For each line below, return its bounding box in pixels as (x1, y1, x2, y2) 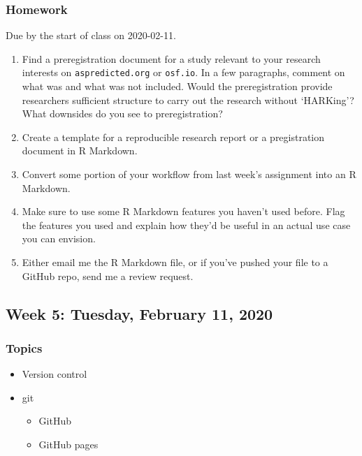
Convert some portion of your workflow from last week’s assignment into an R (22, 167, 356, 182)
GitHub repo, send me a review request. (22, 268, 194, 283)
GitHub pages (38, 436, 99, 451)
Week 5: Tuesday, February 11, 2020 (6, 302, 273, 324)
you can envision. (22, 231, 96, 246)
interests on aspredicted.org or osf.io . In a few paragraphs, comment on (22, 65, 345, 80)
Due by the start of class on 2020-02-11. (6, 28, 176, 43)
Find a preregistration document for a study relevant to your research (22, 51, 321, 66)
